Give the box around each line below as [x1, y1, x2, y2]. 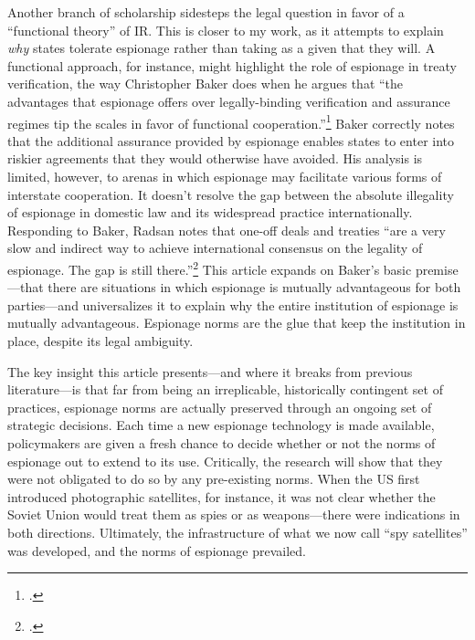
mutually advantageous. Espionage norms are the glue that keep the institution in [7, 313, 466, 332]
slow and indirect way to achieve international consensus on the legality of [7, 238, 423, 257]
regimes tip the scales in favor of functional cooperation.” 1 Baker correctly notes [7, 110, 455, 132]
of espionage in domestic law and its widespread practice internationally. [7, 203, 413, 222]
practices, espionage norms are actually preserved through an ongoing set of [7, 397, 432, 416]
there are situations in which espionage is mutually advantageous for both [47, 278, 461, 297]
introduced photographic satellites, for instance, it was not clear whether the [7, 487, 436, 506]
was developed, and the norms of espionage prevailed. [7, 540, 306, 560]
